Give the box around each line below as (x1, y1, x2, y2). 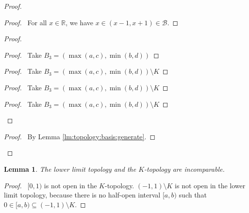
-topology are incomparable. (144, 164, 225, 174)
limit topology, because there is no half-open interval (4, 190, 161, 200)
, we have (66, 17, 93, 27)
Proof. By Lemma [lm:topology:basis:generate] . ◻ (4, 131, 155, 141)
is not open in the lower (175, 180, 246, 190)
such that (179, 190, 207, 200)
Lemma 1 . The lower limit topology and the (4, 164, 136, 174)
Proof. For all (4, 17, 47, 27)
